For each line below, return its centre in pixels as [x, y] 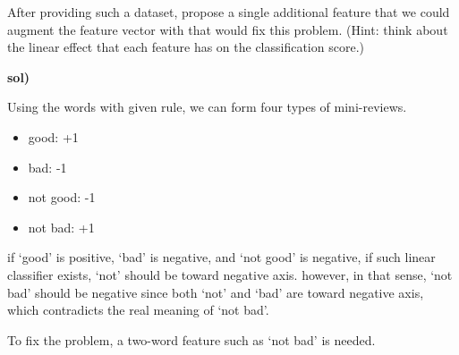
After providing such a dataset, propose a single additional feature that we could [229, 12]
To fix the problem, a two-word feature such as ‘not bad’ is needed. [191, 339]
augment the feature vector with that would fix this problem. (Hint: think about [228, 29]
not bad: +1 [61, 227]
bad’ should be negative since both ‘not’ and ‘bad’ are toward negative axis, [216, 292]
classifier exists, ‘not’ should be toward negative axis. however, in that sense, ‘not [230, 274]
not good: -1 [62, 197]
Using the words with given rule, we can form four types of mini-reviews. [207, 107]
